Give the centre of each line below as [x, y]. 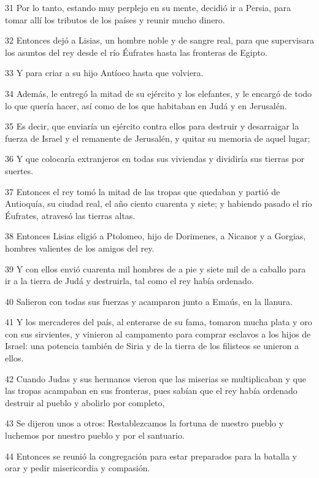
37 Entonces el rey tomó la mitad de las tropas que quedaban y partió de [143, 191]
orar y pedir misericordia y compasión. [78, 468]
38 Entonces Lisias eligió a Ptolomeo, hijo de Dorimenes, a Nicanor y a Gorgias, [156, 236]
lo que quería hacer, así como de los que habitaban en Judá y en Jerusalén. [146, 105]
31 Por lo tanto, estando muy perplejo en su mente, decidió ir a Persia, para [148, 7]
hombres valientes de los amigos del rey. [80, 248]
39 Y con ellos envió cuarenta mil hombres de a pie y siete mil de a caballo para [156, 268]
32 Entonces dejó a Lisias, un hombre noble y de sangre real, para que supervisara [159, 40]
